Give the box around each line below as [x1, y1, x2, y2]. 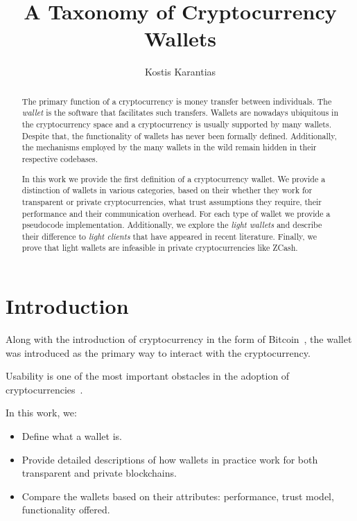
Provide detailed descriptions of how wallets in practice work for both [21, 452, 318, 466]
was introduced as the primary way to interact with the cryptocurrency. [6, 345, 311, 360]
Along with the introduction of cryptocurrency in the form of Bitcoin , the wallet [6, 332, 352, 346]
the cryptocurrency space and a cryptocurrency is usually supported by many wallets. [21, 118, 331, 130]
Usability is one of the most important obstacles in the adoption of [6, 369, 290, 383]
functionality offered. [21, 502, 110, 517]
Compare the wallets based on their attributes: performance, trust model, [21, 488, 334, 503]
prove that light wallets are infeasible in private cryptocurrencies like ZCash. [21, 242, 298, 254]
